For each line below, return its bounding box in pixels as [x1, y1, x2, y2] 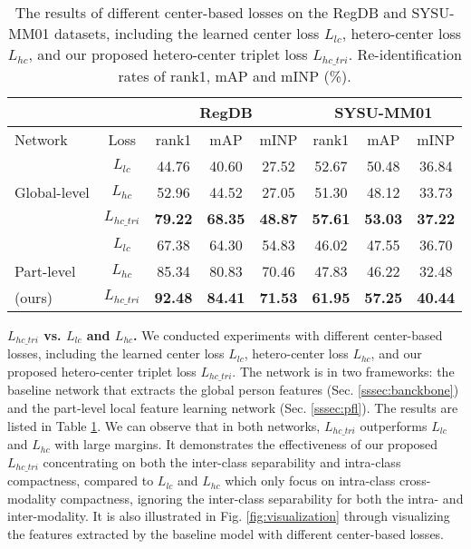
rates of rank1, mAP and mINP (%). [118, 64, 351, 86]
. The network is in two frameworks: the [232, 361, 455, 380]
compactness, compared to [7, 471, 154, 490]
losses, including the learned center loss [7, 344, 225, 363]
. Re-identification [348, 44, 462, 64]
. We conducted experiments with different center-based [133, 325, 443, 344]
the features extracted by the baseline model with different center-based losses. [7, 524, 445, 543]
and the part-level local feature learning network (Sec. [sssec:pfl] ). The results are [7, 398, 458, 417]
